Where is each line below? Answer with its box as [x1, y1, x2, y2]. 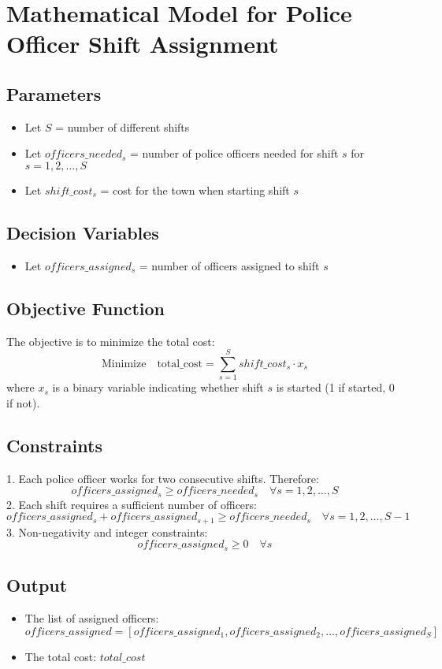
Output [6, 573, 68, 597]
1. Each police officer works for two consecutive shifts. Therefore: [6, 470, 319, 486]
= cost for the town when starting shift [100, 181, 290, 198]
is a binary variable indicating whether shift [52, 379, 264, 396]
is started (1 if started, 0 [276, 379, 395, 396]
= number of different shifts [55, 118, 190, 135]
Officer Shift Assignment [6, 28, 279, 60]
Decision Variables [6, 220, 159, 244]
